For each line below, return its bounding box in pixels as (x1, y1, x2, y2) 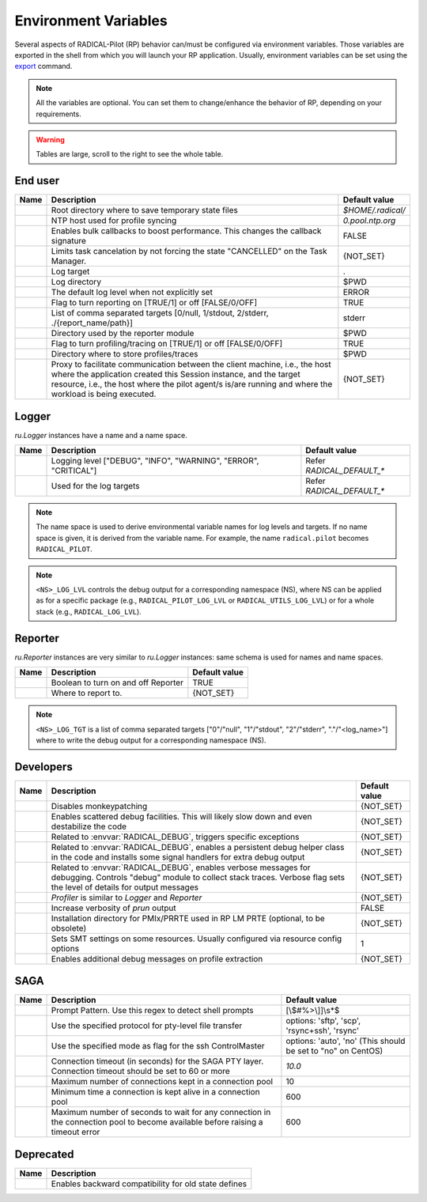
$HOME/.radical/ (342, 205, 406, 216)
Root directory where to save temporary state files (51, 205, 239, 216)
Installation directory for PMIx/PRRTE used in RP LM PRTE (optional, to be (51, 913, 326, 924)
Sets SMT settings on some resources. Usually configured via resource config (51, 933, 342, 944)
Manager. (51, 255, 87, 266)
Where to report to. (51, 688, 123, 699)
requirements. (36, 109, 82, 119)
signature (51, 236, 87, 247)
